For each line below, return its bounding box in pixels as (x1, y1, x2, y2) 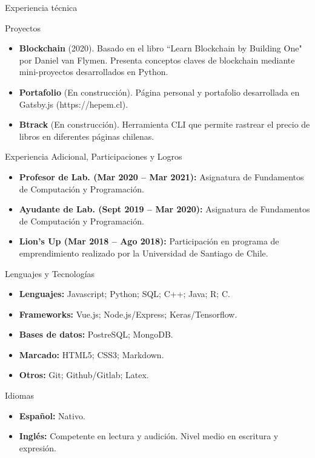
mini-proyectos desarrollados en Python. (19, 65, 168, 78)
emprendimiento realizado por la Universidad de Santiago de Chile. (19, 246, 268, 259)
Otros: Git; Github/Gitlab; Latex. (19, 368, 149, 381)
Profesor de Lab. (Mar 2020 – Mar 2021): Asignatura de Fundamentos (19, 170, 304, 183)
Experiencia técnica (5, 1, 78, 13)
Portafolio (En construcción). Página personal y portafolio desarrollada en (19, 85, 300, 98)
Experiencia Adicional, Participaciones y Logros (5, 150, 182, 163)
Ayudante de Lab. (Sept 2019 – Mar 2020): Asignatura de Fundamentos (19, 203, 310, 215)
